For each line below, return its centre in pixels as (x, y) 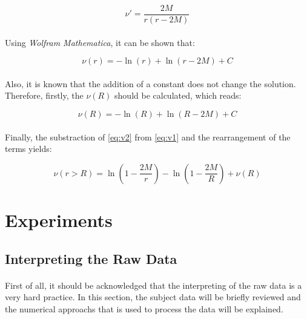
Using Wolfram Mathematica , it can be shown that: (100, 42)
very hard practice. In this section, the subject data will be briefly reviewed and (153, 297)
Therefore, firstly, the (44, 95)
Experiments (59, 220)
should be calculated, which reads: (178, 95)
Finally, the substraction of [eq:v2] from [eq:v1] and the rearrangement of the (148, 136)
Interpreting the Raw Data (91, 258)
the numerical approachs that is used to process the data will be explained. (144, 308)
